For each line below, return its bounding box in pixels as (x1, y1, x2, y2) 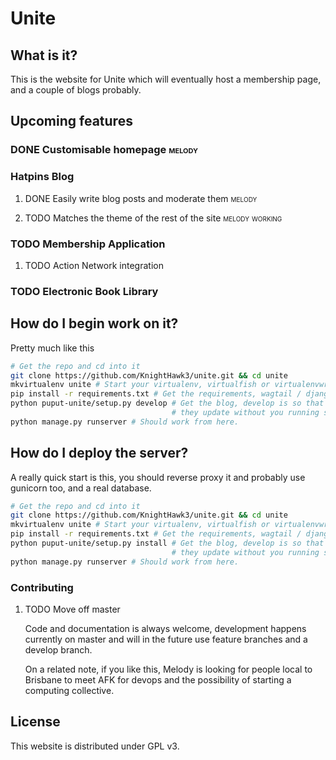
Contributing (10, 580, 74, 594)
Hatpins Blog (10, 170, 75, 184)
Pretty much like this (10, 342, 95, 354)
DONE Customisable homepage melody (10, 143, 199, 157)
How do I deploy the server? (10, 445, 189, 462)
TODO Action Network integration (24, 259, 164, 271)
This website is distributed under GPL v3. (10, 740, 180, 752)
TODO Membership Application (10, 237, 166, 251)
